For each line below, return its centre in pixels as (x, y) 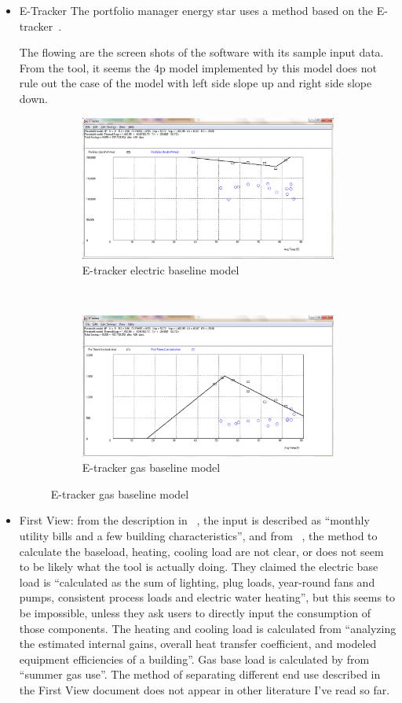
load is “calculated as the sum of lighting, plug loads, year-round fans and (197, 582)
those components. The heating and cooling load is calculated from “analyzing (208, 628)
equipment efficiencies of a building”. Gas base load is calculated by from (194, 659)
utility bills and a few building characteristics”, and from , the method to (198, 536)
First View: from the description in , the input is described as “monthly (194, 520)
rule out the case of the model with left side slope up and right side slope (196, 83)
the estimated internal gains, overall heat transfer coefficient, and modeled (198, 644)
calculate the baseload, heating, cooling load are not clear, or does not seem (201, 551)
